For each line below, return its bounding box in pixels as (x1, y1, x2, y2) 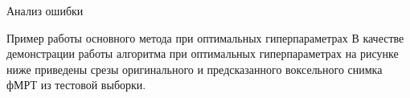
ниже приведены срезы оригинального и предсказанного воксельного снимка (6, 60, 383, 77)
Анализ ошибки (6, 2, 84, 18)
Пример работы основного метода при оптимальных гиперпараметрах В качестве (6, 29, 404, 46)
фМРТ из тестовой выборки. (6, 76, 146, 93)
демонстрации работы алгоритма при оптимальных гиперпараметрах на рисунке (6, 45, 399, 62)
